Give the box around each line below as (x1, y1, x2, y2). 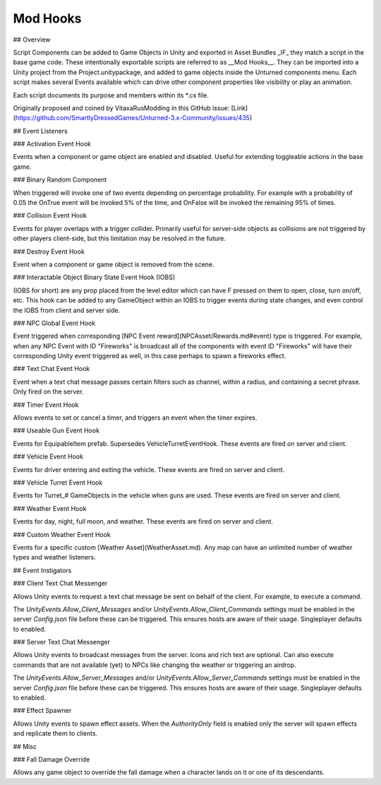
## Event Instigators (13, 566, 72, 574)
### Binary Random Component (13, 175, 107, 184)
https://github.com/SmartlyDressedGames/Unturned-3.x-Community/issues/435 (15, 114, 250, 122)
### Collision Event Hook (13, 211, 87, 220)
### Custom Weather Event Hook (13, 530, 111, 538)
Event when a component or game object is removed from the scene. (13, 260, 214, 268)
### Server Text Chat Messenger (13, 638, 111, 647)
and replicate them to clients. (13, 729, 98, 738)
